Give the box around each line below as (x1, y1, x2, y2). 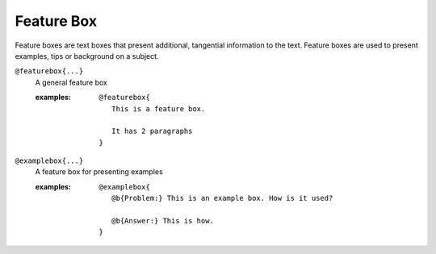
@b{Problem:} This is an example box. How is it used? (111, 194, 333, 203)
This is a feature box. (111, 104, 206, 113)
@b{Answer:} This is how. (111, 216, 214, 226)
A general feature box (35, 77, 108, 87)
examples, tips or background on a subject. (15, 51, 159, 60)
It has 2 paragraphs (111, 127, 193, 136)
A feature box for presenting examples (35, 167, 163, 177)
